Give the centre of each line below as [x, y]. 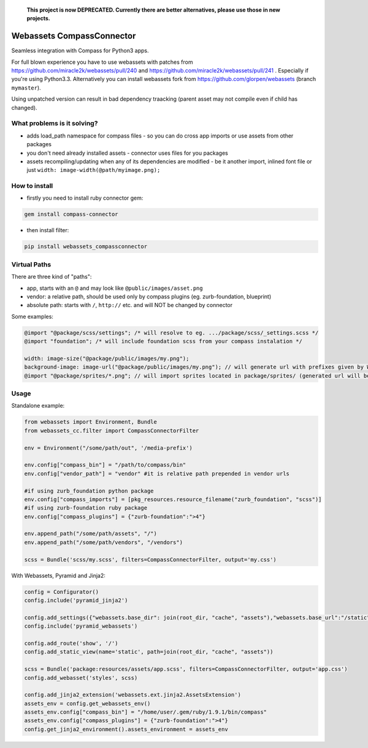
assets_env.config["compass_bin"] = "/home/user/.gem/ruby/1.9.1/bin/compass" [145, 712]
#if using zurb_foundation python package [89, 491]
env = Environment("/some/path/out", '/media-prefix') [108, 448]
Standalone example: [38, 406]
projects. [38, 18]
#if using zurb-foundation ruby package [86, 508]
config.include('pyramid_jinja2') [76, 600]
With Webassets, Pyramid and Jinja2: [58, 575]
